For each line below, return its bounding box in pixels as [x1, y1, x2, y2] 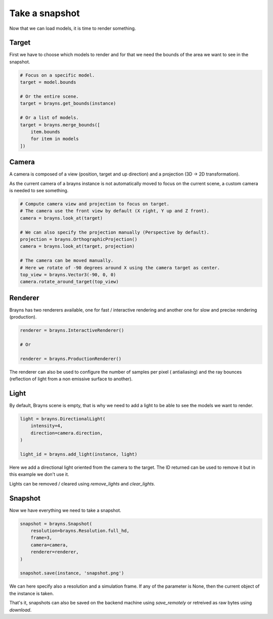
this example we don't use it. [9, 471, 69, 477]
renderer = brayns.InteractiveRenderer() [20, 328, 124, 333]
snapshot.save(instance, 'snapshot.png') [20, 570, 124, 576]
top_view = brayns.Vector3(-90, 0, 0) [20, 272, 116, 278]
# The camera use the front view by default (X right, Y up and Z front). [20, 208, 210, 214]
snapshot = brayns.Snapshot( [20, 521, 93, 526]
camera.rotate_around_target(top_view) [20, 279, 119, 285]
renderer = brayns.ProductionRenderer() [20, 356, 121, 362]
